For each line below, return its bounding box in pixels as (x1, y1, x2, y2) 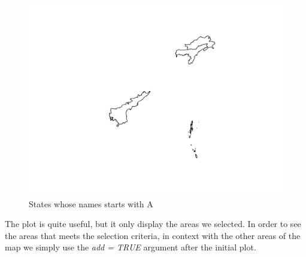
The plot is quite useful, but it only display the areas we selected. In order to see (5, 217, 301, 230)
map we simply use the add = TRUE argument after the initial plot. (5, 241, 256, 253)
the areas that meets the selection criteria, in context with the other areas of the (5, 229, 301, 241)
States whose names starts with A (29, 197, 153, 210)
